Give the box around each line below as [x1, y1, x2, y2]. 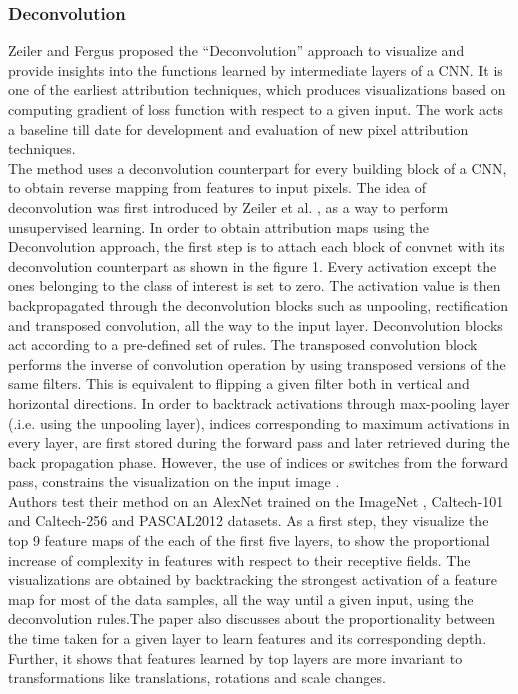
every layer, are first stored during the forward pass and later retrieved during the [8, 432, 510, 453]
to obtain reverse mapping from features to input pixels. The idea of [8, 177, 427, 198]
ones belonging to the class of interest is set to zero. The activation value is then [8, 275, 501, 296]
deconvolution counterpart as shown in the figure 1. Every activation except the [8, 255, 497, 276]
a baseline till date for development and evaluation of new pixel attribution [8, 118, 469, 139]
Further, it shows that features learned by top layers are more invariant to [8, 647, 463, 668]
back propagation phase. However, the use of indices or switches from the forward [8, 451, 508, 472]
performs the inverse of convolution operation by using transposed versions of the [8, 353, 506, 374]
